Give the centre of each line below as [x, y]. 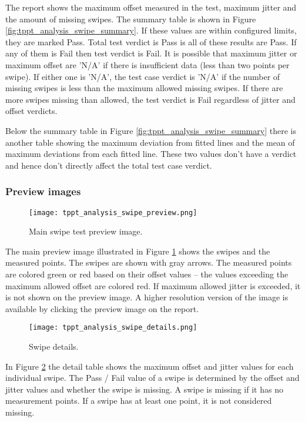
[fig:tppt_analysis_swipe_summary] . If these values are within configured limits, [151, 30]
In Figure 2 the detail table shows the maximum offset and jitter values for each [150, 366]
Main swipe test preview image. [86, 231]
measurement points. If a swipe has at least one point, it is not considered [139, 401]
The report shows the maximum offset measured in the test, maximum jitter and [151, 7]
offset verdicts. [31, 111]
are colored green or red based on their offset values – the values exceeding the [147, 274]
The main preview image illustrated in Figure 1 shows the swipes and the [138, 251]
